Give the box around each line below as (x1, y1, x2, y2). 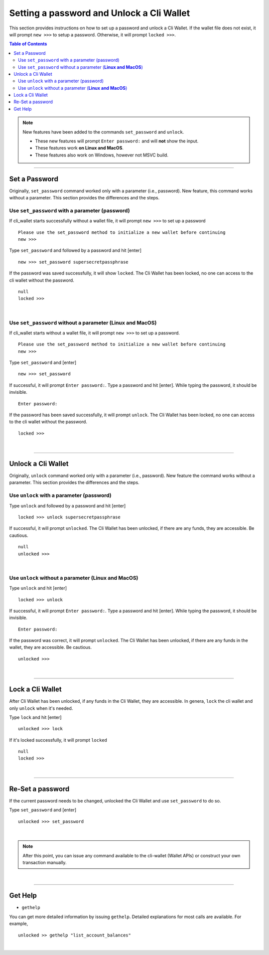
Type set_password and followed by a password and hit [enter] (9, 247, 141, 254)
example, (9, 921, 28, 927)
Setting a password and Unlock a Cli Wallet (9, 7, 190, 18)
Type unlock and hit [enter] (9, 585, 67, 591)
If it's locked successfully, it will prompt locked (9, 737, 107, 743)
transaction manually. (22, 860, 67, 866)
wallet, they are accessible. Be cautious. (9, 644, 92, 650)
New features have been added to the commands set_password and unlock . (22, 129, 184, 135)
